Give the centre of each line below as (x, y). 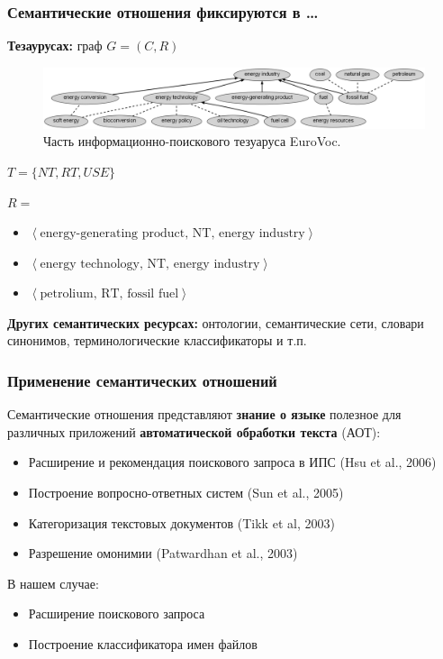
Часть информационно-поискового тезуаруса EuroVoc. (192, 141)
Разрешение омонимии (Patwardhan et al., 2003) (163, 553)
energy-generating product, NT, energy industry (172, 234)
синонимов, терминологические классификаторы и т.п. (157, 340)
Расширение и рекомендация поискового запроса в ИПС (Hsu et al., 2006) (232, 462)
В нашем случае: (53, 583)
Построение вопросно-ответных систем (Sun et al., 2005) (186, 493)
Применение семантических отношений (142, 380)
